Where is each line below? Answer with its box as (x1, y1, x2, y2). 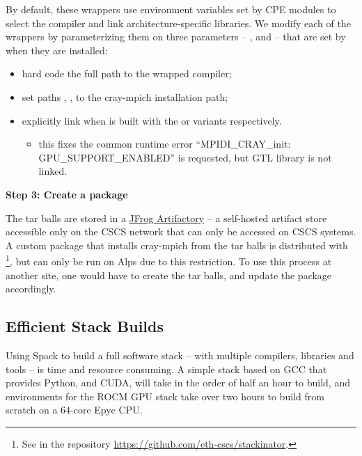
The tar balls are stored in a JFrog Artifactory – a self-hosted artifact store (6, 210, 327, 225)
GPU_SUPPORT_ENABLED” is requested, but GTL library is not (38, 150, 332, 164)
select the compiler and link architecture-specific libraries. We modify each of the (6, 15, 351, 30)
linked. (38, 164, 68, 178)
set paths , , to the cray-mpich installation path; (22, 89, 228, 104)
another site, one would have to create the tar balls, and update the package (6, 267, 332, 282)
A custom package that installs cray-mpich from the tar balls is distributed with (6, 237, 348, 252)
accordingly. (6, 281, 56, 296)
